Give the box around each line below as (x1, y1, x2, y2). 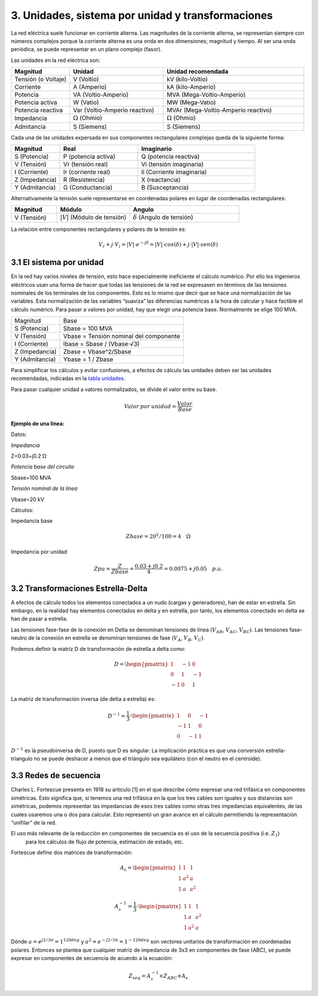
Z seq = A (128, 972, 151, 981)
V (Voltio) (72, 75, 100, 84)
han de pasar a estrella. (11, 616, 68, 623)
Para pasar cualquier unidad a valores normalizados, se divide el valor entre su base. (11, 386, 217, 393)
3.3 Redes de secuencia (11, 770, 101, 780)
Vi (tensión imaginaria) (141, 160, 204, 168)
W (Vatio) (72, 98, 100, 107)
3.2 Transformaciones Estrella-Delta (11, 583, 148, 593)
